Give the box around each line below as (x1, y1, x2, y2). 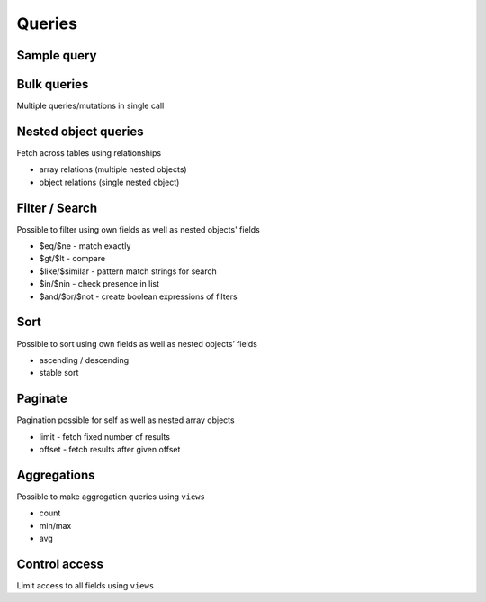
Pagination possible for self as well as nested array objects (16, 415, 235, 425)
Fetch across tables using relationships (16, 147, 162, 158)
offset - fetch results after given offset (39, 444, 181, 454)
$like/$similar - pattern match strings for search (39, 266, 218, 277)
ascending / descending (39, 354, 130, 365)
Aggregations (16, 467, 95, 482)
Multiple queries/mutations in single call (16, 100, 165, 112)
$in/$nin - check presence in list (39, 278, 160, 289)
